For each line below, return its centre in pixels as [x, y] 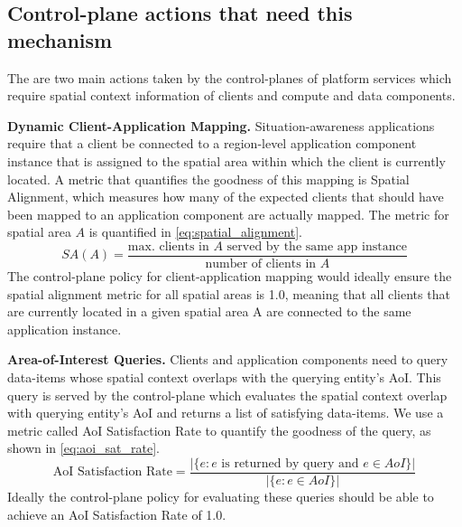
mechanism [60, 39]
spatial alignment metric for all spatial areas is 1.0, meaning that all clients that [229, 293]
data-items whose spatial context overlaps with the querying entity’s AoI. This [224, 376]
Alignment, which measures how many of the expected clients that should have [226, 197]
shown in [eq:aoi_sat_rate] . [84, 448]
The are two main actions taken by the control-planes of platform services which [230, 77]
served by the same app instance [317, 246]
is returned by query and [290, 463]
